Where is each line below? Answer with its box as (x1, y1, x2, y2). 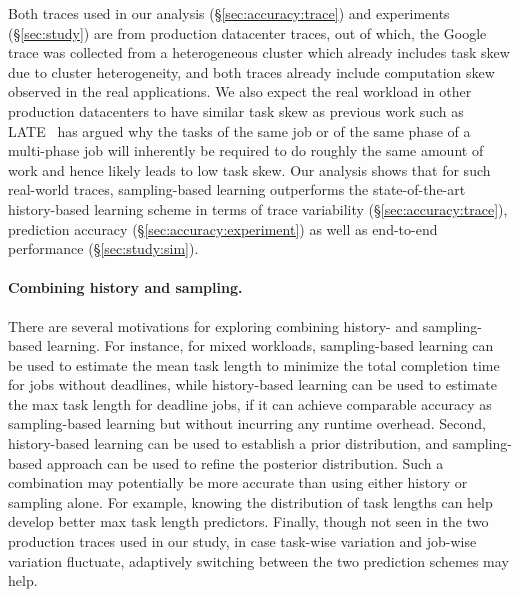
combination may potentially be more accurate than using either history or (8, 472, 468, 493)
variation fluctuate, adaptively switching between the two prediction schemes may (8, 550, 509, 571)
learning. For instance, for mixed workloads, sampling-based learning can (46, 335, 494, 356)
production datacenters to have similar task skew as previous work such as (8, 100, 464, 121)
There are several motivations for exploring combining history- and (8, 315, 418, 336)
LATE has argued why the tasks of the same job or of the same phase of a (8, 120, 471, 141)
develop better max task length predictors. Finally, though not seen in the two (8, 511, 489, 532)
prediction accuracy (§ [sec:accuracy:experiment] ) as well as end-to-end (8, 218, 438, 239)
